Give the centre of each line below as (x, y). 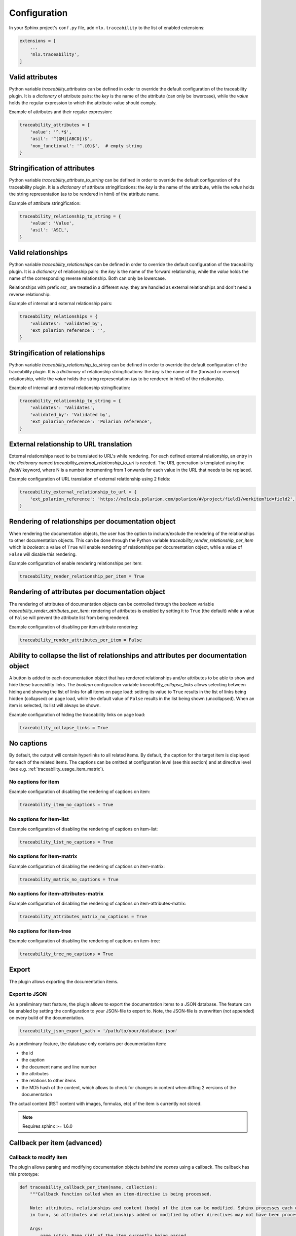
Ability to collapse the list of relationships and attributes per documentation (128, 656)
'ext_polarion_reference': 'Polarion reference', (91, 422)
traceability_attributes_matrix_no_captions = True (83, 917)
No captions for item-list (39, 819)
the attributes (35, 1073)
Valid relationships (38, 253)
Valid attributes (33, 77)
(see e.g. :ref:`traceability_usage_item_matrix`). (57, 769)
